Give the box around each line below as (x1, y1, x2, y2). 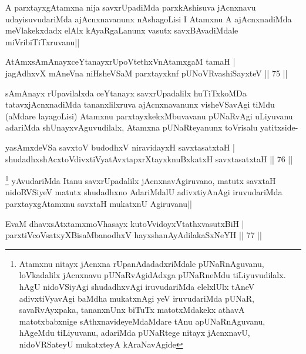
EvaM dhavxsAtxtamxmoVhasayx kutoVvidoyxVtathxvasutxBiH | (5, 217, 244, 229)
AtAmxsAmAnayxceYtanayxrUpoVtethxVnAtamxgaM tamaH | (5, 55, 236, 68)
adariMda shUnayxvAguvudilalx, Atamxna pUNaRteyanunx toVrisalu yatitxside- (5, 121, 298, 133)
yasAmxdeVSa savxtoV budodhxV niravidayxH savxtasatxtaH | (5, 141, 235, 153)
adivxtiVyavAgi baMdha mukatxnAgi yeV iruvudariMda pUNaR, (19, 292, 254, 304)
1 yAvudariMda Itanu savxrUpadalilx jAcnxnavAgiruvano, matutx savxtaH (5, 173, 276, 186)
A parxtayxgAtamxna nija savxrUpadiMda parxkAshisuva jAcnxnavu (5, 1, 256, 13)
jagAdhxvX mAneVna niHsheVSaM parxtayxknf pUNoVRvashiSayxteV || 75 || (5, 66, 288, 79)
